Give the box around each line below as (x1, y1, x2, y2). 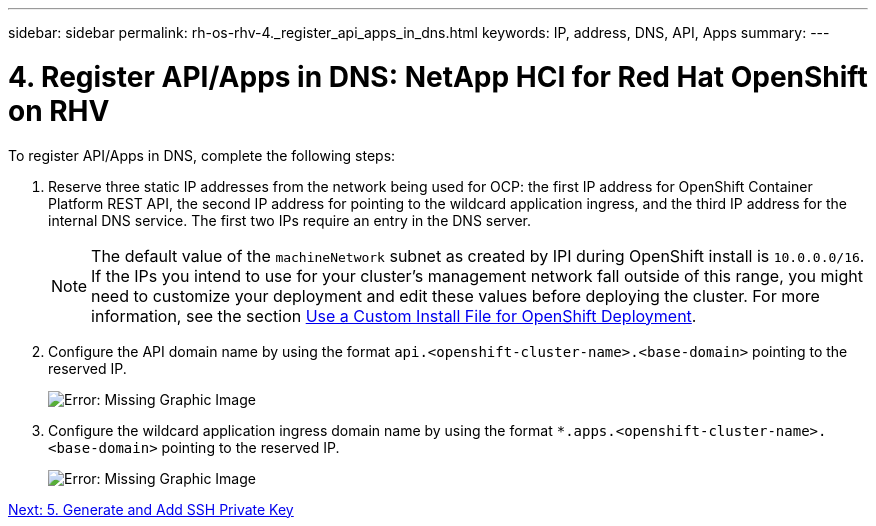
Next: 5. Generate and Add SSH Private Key (8, 500, 294, 518)
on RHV (8, 93, 110, 128)
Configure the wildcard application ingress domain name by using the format (48, 421, 553, 439)
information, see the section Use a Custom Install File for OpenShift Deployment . (91, 305, 697, 326)
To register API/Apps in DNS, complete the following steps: (8, 146, 396, 164)
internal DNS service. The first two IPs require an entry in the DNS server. (48, 211, 532, 229)
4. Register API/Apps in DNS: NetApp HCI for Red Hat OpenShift (8, 59, 868, 94)
